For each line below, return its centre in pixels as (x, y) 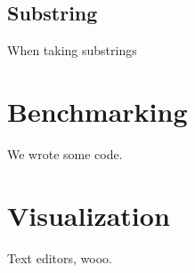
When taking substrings (72, 50)
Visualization (89, 215)
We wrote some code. (65, 153)
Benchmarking (97, 111)
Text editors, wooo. (60, 257)
